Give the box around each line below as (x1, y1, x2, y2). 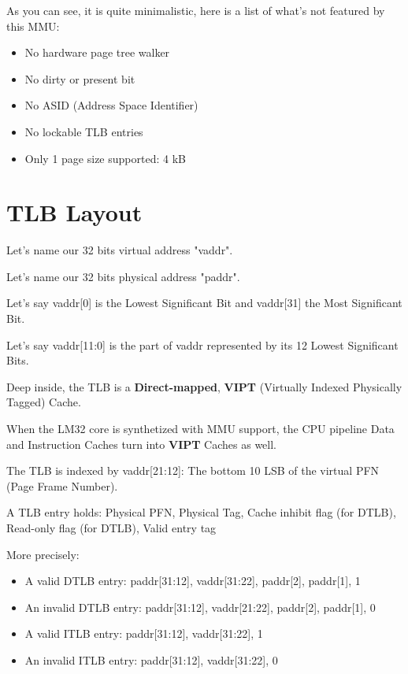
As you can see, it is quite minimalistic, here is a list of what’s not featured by (6, 2, 385, 18)
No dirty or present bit (24, 70, 135, 87)
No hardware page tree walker (24, 44, 170, 61)
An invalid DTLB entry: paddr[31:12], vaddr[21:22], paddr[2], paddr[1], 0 (24, 598, 376, 615)
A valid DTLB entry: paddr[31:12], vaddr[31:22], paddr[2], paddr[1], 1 (24, 572, 361, 589)
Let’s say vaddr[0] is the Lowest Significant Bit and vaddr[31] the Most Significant (6, 294, 402, 311)
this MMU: (6, 17, 60, 34)
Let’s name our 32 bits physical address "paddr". (6, 268, 240, 284)
